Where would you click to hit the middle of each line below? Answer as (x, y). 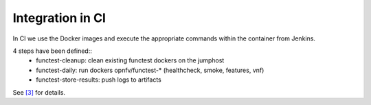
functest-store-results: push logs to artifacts (99, 80)
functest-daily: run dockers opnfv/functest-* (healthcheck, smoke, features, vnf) (150, 70)
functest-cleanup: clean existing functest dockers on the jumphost (130, 60)
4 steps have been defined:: (52, 51)
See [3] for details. (39, 92)
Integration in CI (59, 18)
